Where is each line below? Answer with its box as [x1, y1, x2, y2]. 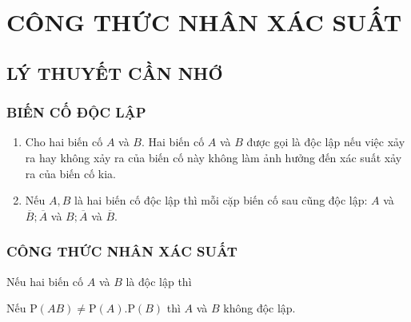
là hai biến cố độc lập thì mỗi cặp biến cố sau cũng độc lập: [74, 192, 368, 209]
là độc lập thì [126, 272, 192, 289]
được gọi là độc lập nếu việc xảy [246, 133, 405, 150]
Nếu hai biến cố [6, 272, 84, 289]
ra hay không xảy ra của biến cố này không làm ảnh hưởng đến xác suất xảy [25, 149, 402, 165]
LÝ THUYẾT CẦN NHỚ [6, 60, 223, 85]
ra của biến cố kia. [25, 165, 117, 181]
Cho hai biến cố [25, 133, 103, 150]
